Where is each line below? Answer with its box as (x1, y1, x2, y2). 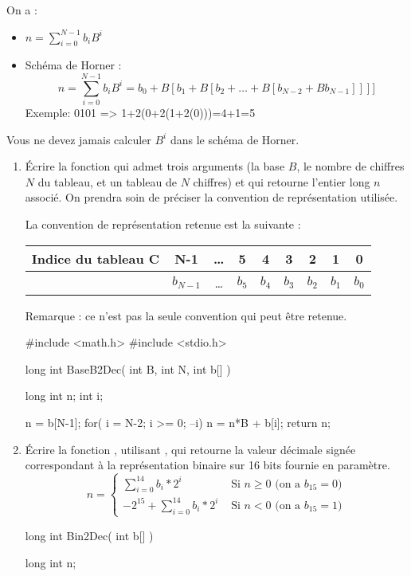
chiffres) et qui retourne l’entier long (193, 173, 370, 190)
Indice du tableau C (31, 249, 160, 268)
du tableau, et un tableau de (37, 173, 177, 190)
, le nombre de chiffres (296, 158, 405, 174)
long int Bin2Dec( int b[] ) (25, 527, 154, 543)
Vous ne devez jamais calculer (6, 131, 151, 147)
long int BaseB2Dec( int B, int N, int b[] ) (25, 360, 231, 377)
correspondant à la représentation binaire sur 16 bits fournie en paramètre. (25, 456, 390, 473)
